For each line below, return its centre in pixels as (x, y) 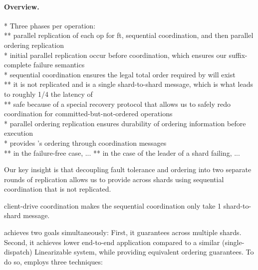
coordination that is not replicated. (58, 189)
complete (18, 65)
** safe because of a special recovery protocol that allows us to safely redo (118, 104)
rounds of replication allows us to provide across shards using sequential (114, 179)
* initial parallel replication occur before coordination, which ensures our (115, 55)
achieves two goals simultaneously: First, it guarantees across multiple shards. (123, 232)
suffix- (238, 55)
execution (18, 133)
